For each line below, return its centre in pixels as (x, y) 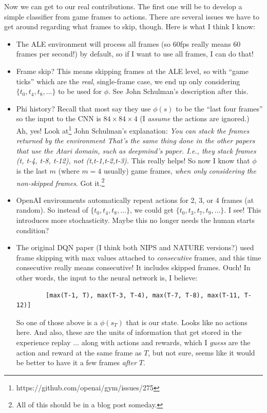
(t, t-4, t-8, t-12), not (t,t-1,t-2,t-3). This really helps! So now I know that (133, 161)
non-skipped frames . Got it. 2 (60, 182)
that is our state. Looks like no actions (187, 322)
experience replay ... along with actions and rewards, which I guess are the (133, 342)
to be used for (80, 91)
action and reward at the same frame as (79, 352)
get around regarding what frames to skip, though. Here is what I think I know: (130, 26)
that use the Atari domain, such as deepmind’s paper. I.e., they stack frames (136, 150)
